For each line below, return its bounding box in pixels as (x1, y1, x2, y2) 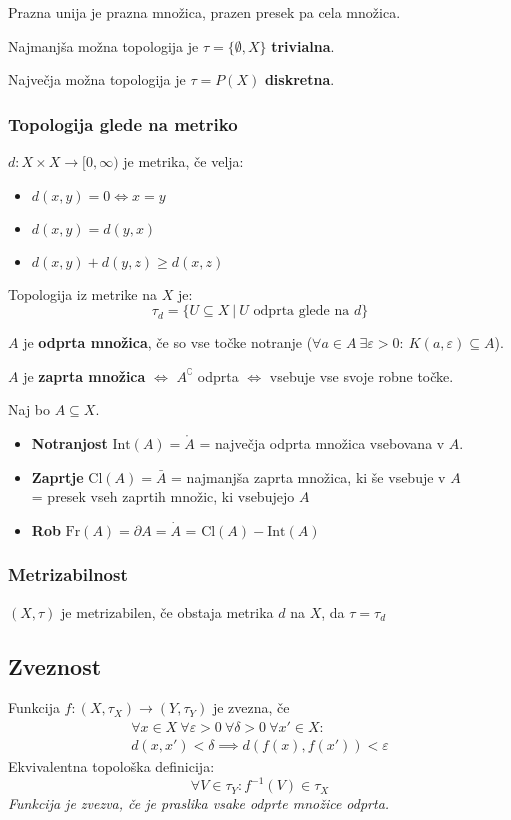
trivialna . (271, 35, 335, 56)
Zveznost (8, 650, 102, 681)
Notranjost (31, 432, 108, 453)
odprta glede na (253, 304, 350, 319)
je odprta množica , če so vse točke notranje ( (23, 332, 313, 353)
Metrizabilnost (8, 562, 128, 587)
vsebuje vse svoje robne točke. (269, 365, 454, 386)
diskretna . (264, 69, 335, 90)
